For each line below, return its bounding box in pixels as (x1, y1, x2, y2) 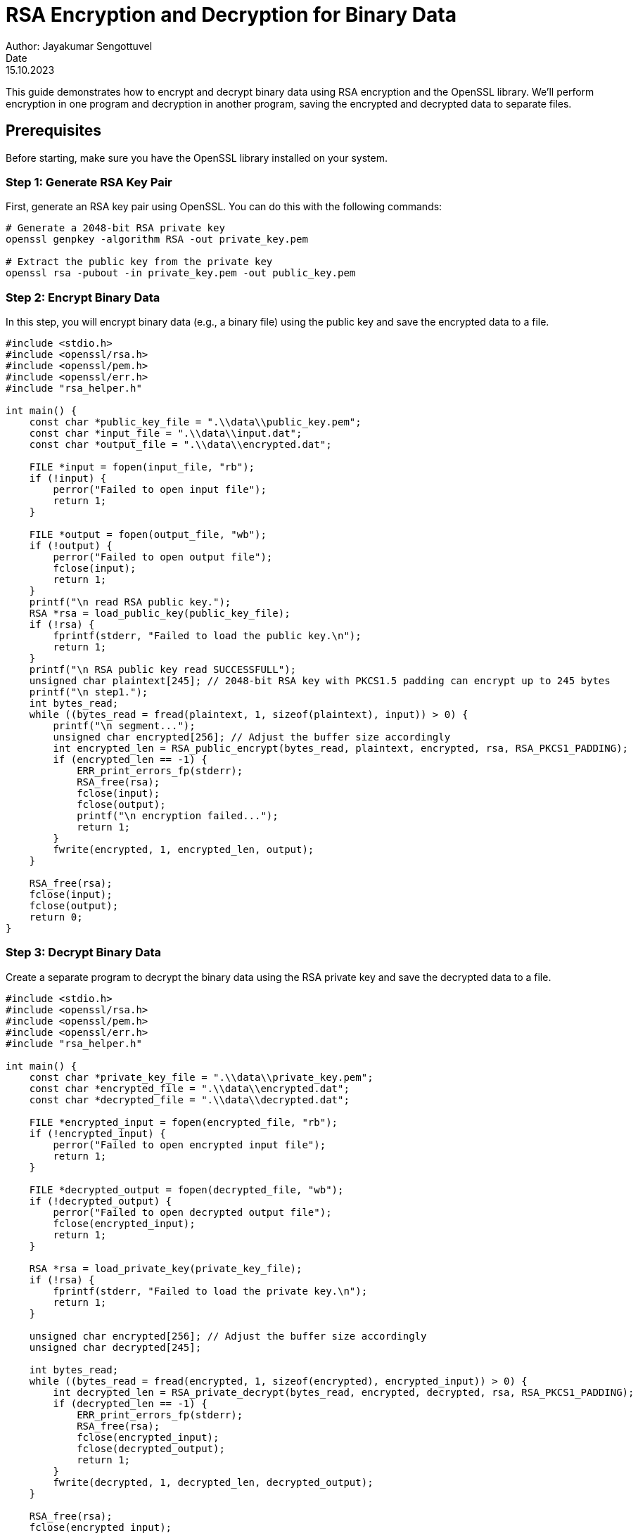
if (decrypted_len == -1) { (53, 1397, 208, 1409)
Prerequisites (6, 122, 101, 140)
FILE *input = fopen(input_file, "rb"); (29, 461, 255, 473)
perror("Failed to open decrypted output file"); (53, 1206, 332, 1218)
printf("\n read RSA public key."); (29, 596, 231, 608)
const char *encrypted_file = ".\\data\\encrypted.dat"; (29, 1082, 350, 1094)
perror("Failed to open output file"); (53, 551, 273, 563)
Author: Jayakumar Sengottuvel (6, 39, 153, 52)
